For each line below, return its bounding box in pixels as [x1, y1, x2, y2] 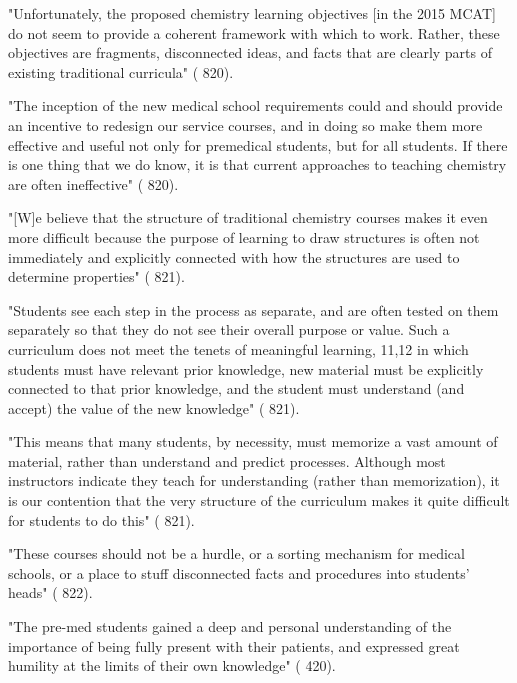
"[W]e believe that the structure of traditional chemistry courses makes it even [8, 207, 488, 228]
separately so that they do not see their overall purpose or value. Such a [8, 319, 450, 340]
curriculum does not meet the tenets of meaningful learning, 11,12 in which [8, 338, 469, 359]
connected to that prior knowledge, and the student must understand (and [8, 378, 465, 399]
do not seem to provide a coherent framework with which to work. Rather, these [8, 22, 500, 43]
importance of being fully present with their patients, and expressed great [8, 635, 460, 656]
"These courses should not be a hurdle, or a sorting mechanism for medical [8, 543, 465, 564]
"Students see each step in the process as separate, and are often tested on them [8, 299, 499, 320]
